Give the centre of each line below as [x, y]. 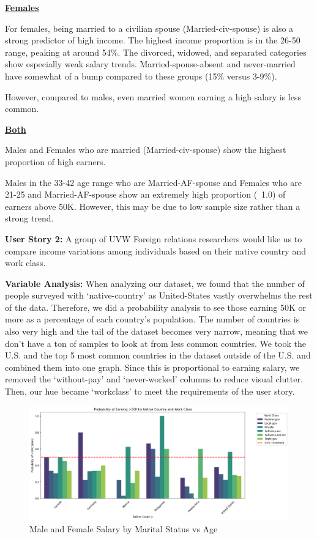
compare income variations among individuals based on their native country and [155, 251]
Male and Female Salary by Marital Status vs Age [124, 528]
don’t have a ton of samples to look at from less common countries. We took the [155, 343]
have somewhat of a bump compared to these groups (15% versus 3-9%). [141, 76]
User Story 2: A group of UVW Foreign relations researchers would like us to [154, 238]
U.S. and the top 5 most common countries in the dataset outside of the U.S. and [158, 355]
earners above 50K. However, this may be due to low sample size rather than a [153, 206]
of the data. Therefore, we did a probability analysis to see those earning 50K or [156, 307]
